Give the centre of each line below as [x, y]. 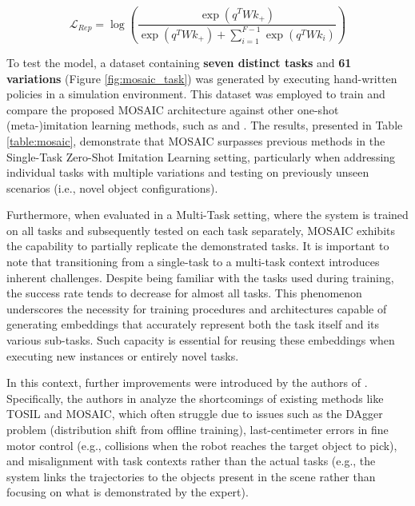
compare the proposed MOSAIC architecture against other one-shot [173, 109]
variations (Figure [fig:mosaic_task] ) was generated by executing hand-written [202, 78]
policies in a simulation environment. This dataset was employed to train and [196, 94]
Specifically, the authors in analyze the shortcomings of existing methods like [195, 398]
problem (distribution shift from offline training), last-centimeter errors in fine [198, 429]
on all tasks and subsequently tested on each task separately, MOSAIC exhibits [201, 230]
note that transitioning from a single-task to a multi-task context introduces [193, 262]
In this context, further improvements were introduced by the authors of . [187, 382]
